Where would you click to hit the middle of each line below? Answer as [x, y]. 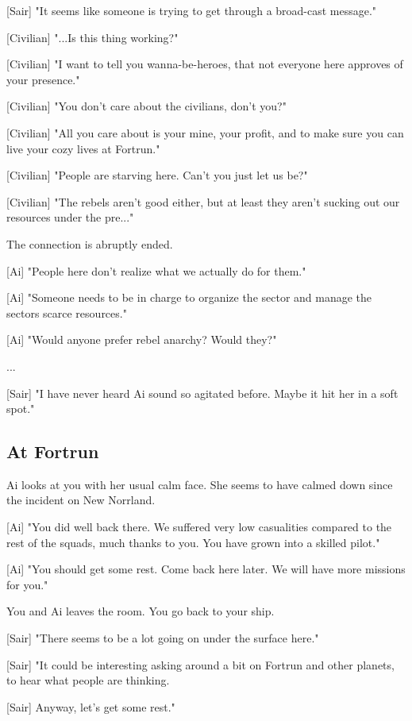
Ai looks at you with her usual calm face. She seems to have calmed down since [200, 484]
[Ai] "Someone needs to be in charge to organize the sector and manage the [189, 297]
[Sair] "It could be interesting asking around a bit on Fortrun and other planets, [200, 664]
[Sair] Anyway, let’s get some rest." [91, 706]
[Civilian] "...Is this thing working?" [92, 37]
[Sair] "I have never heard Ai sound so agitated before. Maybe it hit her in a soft [202, 393]
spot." [21, 409]
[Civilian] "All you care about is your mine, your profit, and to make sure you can [205, 132]
